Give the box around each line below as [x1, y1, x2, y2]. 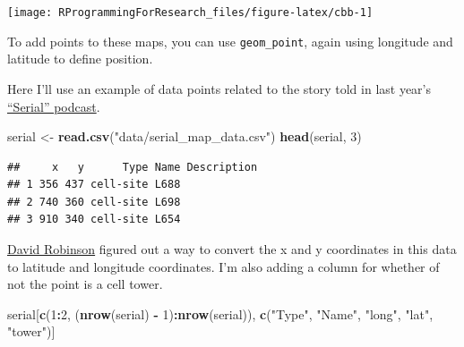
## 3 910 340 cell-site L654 [7, 213, 181, 226]
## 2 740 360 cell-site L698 [7, 195, 181, 208]
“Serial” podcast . [7, 97, 100, 115]
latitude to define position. [7, 49, 153, 68]
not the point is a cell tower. [7, 275, 163, 293]
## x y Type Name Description [7, 160, 258, 173]
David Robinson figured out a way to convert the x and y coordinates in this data [7, 240, 457, 258]
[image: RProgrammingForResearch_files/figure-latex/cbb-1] [7, 6, 374, 19]
